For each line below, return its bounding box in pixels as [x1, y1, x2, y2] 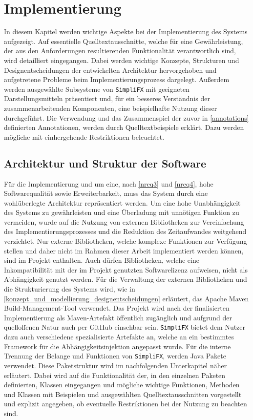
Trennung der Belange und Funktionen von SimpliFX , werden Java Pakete [4, 351, 226, 361]
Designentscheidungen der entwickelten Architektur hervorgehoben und [4, 64, 217, 75]
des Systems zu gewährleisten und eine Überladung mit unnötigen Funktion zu [4, 207, 239, 217]
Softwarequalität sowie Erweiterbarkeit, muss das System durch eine [4, 188, 208, 198]
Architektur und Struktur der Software [4, 155, 207, 170]
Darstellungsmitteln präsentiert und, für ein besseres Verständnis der [4, 93, 210, 104]
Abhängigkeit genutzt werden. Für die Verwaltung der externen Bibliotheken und [4, 274, 247, 284]
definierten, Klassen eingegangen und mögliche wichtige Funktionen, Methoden [4, 379, 240, 390]
